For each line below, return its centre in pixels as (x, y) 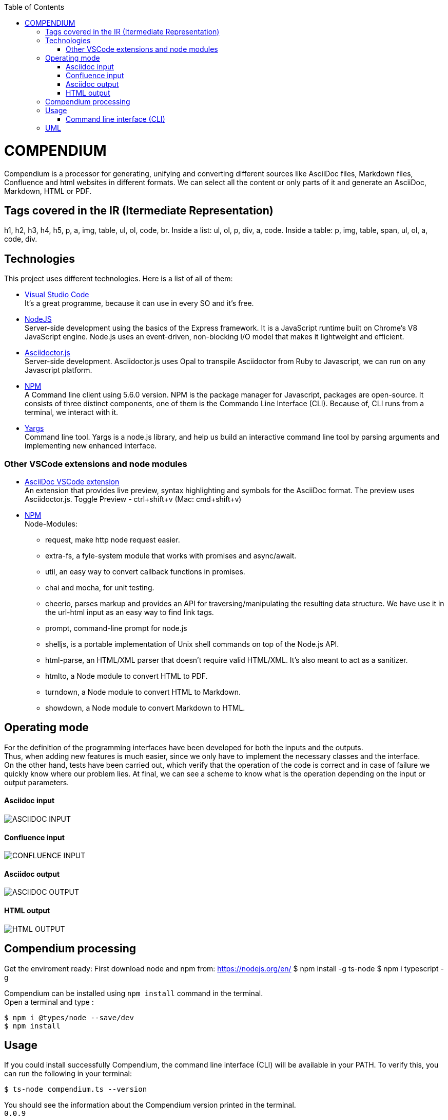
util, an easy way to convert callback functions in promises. (145, 571)
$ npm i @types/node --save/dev (69, 1017)
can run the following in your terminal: (68, 1074)
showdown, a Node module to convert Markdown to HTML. (145, 708)
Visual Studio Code (57, 295)
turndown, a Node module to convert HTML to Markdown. (143, 692)
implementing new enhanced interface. (91, 446)
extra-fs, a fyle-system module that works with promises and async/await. (171, 555)
